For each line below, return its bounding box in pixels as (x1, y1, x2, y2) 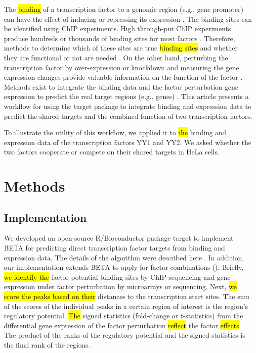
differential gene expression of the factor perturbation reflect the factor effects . (4, 320, 241, 330)
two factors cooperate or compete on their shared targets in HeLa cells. (4, 147, 219, 157)
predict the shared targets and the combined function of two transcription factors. (4, 110, 253, 121)
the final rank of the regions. (4, 340, 90, 350)
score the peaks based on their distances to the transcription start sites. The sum (4, 291, 250, 302)
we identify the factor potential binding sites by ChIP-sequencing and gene (4, 271, 231, 282)
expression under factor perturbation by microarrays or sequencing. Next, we (4, 281, 237, 292)
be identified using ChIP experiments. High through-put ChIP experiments (4, 23, 231, 34)
